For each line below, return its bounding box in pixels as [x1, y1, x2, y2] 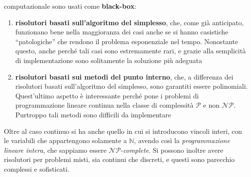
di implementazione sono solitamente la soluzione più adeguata [15, 55, 202, 65]
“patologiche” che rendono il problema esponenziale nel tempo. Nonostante [15, 36, 238, 46]
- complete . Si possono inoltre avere [120, 145, 223, 155]
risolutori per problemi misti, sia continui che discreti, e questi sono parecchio [4, 154, 235, 164]
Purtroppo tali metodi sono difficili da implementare [15, 109, 171, 119]
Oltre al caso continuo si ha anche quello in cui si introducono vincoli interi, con [4, 126, 242, 136]
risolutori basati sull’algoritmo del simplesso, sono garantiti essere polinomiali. [15, 81, 248, 91]
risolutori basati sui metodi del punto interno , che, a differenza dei [15, 71, 234, 81]
